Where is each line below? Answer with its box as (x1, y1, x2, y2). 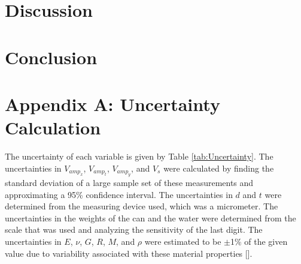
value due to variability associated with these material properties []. (5, 247, 253, 259)
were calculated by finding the (163, 161, 274, 174)
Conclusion (5, 44, 98, 69)
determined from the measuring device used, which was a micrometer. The (5, 200, 278, 212)
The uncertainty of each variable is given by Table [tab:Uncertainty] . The (5, 150, 273, 163)
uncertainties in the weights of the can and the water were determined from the (5, 211, 296, 224)
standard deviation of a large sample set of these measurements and (5, 176, 254, 189)
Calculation (5, 115, 101, 140)
